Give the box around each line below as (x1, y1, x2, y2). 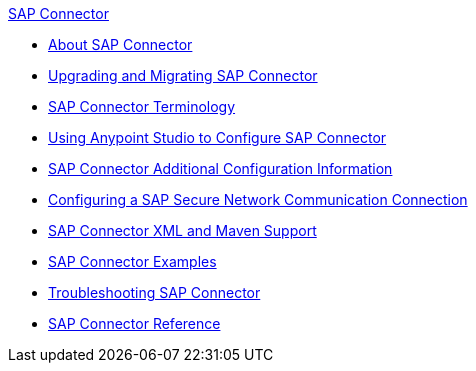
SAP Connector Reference (48, 315, 221, 332)
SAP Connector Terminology (48, 98, 236, 115)
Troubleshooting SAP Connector (48, 284, 261, 301)
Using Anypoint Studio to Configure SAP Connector (48, 129, 387, 146)
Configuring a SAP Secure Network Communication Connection (48, 191, 468, 208)
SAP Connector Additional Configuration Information (48, 160, 393, 177)
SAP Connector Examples (48, 253, 217, 270)
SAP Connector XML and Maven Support (48, 222, 317, 239)
